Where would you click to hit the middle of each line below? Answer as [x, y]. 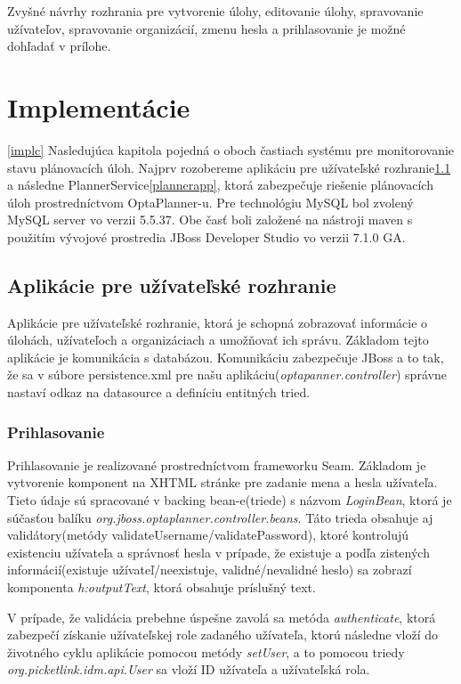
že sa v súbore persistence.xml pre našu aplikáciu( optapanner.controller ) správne [227, 375]
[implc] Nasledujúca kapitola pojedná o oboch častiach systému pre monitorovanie [231, 149]
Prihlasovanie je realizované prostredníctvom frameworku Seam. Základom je [217, 464]
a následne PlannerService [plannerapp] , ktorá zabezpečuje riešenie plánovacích [220, 185]
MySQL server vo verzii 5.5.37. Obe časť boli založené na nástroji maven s [210, 220]
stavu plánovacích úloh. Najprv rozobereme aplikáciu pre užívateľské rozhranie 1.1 [229, 167]
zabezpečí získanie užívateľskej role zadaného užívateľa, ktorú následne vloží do [223, 635]
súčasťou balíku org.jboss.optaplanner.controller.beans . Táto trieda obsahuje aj [220, 517]
